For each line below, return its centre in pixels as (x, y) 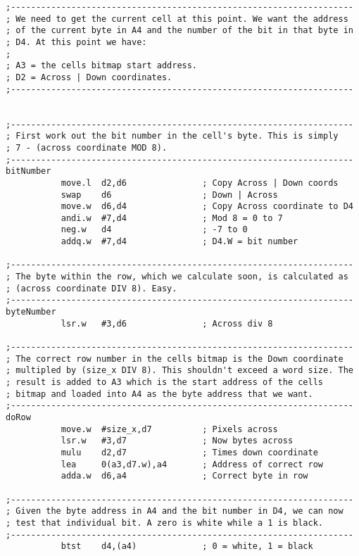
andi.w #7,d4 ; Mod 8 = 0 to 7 (172, 218)
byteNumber (31, 312)
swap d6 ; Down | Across (169, 195)
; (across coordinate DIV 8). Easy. (92, 288)
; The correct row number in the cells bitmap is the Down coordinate (175, 359)
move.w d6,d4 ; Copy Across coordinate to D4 (207, 207)
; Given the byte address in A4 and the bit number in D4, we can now (175, 511)
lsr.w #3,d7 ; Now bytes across (177, 441)
